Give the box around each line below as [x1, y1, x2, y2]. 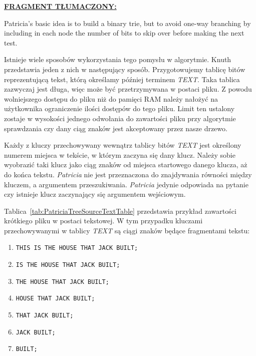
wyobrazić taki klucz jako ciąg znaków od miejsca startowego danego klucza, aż [4, 159, 247, 170]
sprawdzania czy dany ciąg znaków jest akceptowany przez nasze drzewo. [4, 123, 227, 133]
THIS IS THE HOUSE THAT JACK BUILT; [16, 244, 138, 252]
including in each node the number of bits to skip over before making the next [4, 28, 244, 38]
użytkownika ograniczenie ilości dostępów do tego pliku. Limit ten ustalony [4, 103, 235, 114]
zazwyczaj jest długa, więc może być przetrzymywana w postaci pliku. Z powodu [4, 84, 252, 94]
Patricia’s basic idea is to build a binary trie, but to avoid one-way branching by [4, 18, 251, 28]
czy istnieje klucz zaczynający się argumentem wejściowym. [4, 189, 186, 199]
